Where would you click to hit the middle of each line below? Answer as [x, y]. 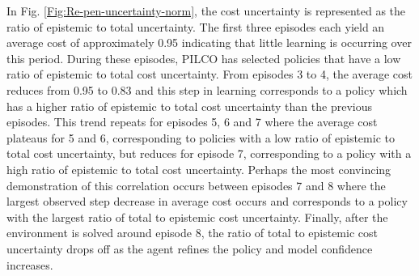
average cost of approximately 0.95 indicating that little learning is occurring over [209, 42]
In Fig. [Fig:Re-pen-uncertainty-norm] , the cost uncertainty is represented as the [206, 11]
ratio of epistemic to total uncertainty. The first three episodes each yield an [196, 26]
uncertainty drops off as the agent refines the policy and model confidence [190, 248]
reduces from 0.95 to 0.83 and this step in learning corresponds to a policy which [207, 89]
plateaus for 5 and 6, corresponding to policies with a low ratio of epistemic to [201, 137]
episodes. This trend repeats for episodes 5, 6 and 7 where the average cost [192, 122]
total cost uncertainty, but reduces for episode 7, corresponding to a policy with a [209, 153]
